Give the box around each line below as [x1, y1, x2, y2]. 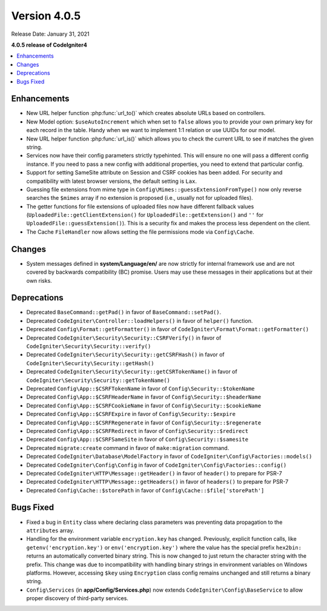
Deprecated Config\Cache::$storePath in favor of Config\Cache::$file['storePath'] [26, 486, 265, 494]
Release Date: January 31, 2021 [11, 30, 90, 38]
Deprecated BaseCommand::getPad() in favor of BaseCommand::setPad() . [26, 309, 222, 316]
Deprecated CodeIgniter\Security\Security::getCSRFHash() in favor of [26, 351, 225, 358]
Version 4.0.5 [11, 9, 81, 22]
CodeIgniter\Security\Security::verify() [26, 343, 151, 350]
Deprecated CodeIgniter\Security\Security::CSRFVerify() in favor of [26, 334, 222, 342]
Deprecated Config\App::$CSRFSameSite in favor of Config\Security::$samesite [26, 436, 248, 443]
